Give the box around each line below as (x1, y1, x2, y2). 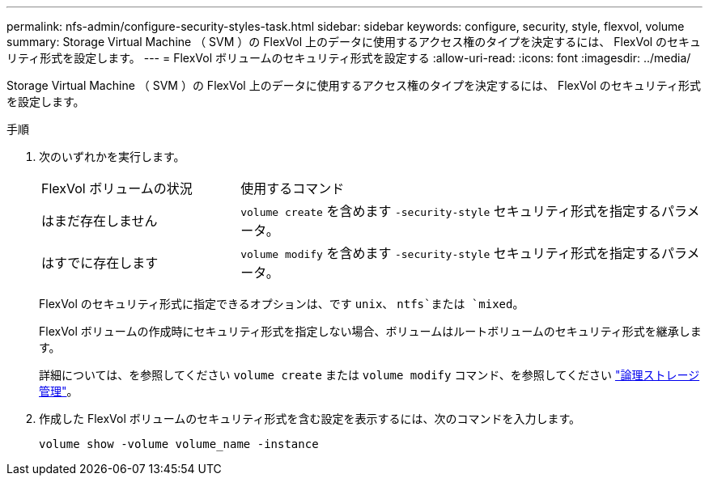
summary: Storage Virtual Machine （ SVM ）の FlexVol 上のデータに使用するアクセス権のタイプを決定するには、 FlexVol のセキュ (6, 35, 702, 49)
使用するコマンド (240, 180, 345, 197)
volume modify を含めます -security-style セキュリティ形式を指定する (240, 245, 661, 261)
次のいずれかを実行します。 (39, 150, 185, 163)
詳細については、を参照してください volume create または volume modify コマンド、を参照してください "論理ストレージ (39, 368, 700, 382)
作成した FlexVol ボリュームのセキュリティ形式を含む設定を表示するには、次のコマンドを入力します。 (39, 412, 581, 425)
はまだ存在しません (41, 213, 158, 229)
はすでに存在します (41, 255, 159, 271)
